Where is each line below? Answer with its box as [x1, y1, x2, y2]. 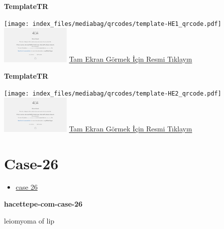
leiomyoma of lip [4, 215, 55, 226]
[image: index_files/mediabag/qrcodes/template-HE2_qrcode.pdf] [4, 90, 222, 97]
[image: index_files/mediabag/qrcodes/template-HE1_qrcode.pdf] [4, 20, 222, 27]
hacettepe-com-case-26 [4, 199, 83, 209]
